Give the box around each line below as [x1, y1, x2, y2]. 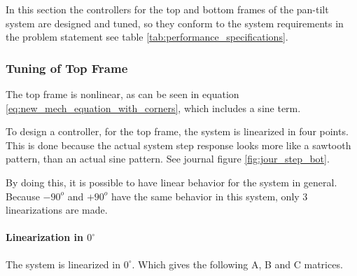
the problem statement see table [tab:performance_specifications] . [6, 29, 288, 44]
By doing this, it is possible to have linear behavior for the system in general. [6, 174, 337, 189]
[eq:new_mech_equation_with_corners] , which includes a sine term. [6, 100, 301, 115]
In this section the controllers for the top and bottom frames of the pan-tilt [6, 2, 329, 16]
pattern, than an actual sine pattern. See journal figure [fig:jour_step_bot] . [6, 151, 330, 166]
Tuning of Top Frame [6, 59, 128, 76]
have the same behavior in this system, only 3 [111, 188, 308, 203]
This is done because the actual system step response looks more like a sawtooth [6, 137, 351, 152]
